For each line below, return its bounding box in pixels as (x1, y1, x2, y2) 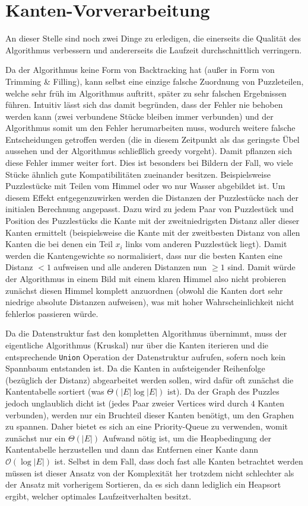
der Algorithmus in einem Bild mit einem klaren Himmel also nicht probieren (5, 273, 287, 284)
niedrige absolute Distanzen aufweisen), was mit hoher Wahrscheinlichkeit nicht (5, 296, 294, 308)
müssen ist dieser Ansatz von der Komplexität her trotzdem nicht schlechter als (5, 466, 294, 479)
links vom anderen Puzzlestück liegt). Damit (125, 238, 287, 250)
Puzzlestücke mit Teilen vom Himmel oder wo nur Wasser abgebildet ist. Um (5, 180, 285, 192)
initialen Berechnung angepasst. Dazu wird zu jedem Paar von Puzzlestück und (5, 203, 294, 215)
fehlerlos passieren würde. (5, 307, 99, 319)
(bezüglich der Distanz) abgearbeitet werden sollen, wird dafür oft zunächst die (5, 373, 294, 386)
